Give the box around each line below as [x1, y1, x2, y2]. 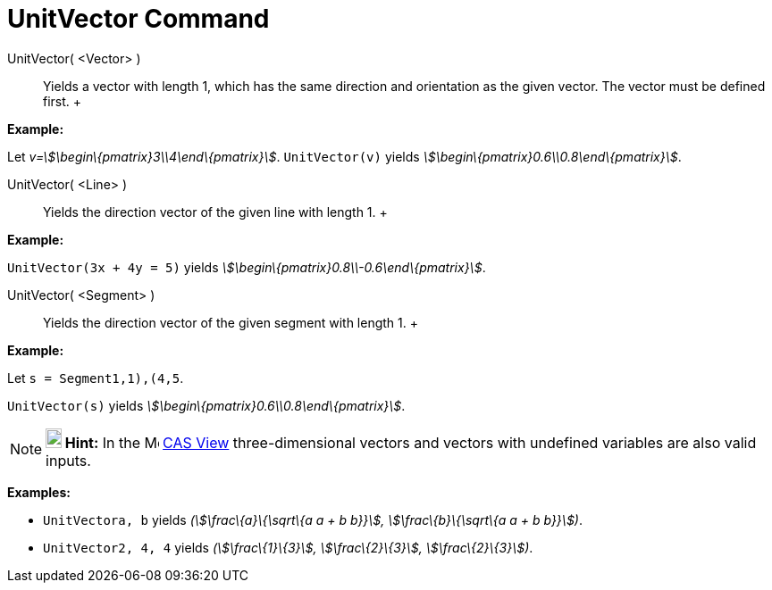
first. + [43, 93, 82, 109]
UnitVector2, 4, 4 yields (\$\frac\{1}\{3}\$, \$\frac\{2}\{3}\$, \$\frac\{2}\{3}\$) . [43, 539, 533, 555]
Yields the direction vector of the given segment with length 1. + [43, 314, 418, 330]
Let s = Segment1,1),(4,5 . [7, 370, 184, 386]
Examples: [7, 484, 71, 500]
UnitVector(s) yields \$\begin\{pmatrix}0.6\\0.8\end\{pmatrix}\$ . [7, 397, 406, 413]
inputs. [46, 451, 91, 470]
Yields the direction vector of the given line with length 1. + [43, 204, 388, 220]
